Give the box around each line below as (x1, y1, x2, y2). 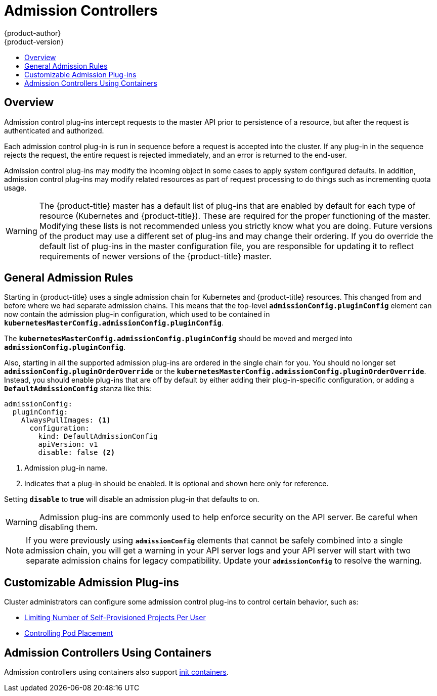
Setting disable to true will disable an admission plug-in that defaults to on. (4, 495, 259, 504)
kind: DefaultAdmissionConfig (38, 432, 158, 441)
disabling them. (39, 522, 98, 533)
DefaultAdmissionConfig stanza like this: (4, 384, 151, 393)
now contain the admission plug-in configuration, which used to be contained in (4, 310, 270, 319)
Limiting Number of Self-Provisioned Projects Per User (24, 613, 206, 622)
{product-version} (4, 37, 64, 46)
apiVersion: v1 (38, 440, 98, 449)
